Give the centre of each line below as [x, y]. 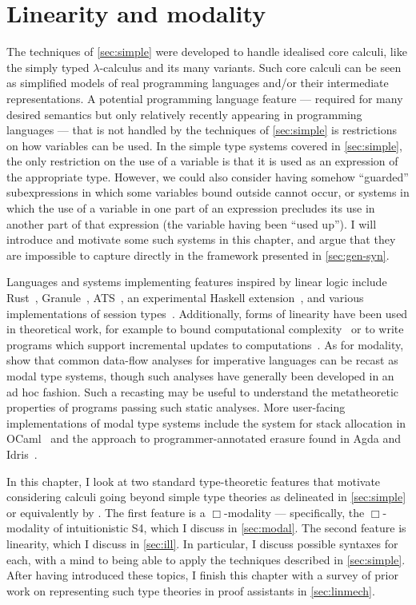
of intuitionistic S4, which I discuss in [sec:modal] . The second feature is [230, 528]
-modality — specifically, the [294, 512]
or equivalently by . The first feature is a [106, 512]
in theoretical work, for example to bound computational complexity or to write [205, 329]
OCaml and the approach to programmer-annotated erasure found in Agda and [204, 438]
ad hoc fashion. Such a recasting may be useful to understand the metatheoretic [203, 391]
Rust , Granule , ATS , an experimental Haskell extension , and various [185, 298]
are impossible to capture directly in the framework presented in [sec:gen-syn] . [198, 255]
